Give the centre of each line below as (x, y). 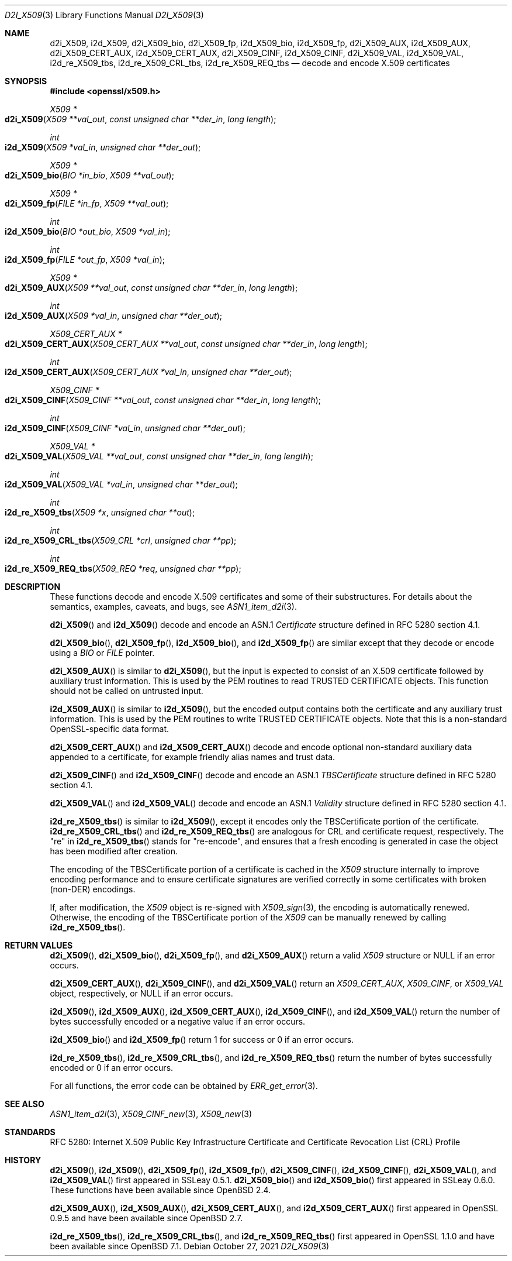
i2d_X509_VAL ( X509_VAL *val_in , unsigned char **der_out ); (121, 484)
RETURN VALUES (39, 945)
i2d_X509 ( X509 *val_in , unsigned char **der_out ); (103, 147)
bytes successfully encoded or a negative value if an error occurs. (178, 1021)
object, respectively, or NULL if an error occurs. (141, 993)
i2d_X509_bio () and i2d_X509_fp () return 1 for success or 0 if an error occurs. (202, 1040)
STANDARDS (30, 1132)
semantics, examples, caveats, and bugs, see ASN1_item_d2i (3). (173, 607)
